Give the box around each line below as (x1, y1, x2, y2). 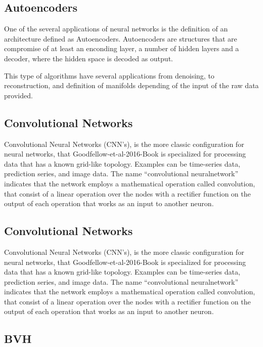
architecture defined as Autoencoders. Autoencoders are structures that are (4, 33, 237, 44)
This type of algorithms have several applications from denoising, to (4, 70, 214, 81)
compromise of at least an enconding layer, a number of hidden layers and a (4, 43, 239, 54)
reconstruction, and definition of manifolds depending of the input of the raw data (4, 80, 259, 91)
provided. (4, 90, 33, 100)
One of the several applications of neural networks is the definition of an (4, 23, 228, 34)
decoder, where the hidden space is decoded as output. (4, 53, 173, 63)
